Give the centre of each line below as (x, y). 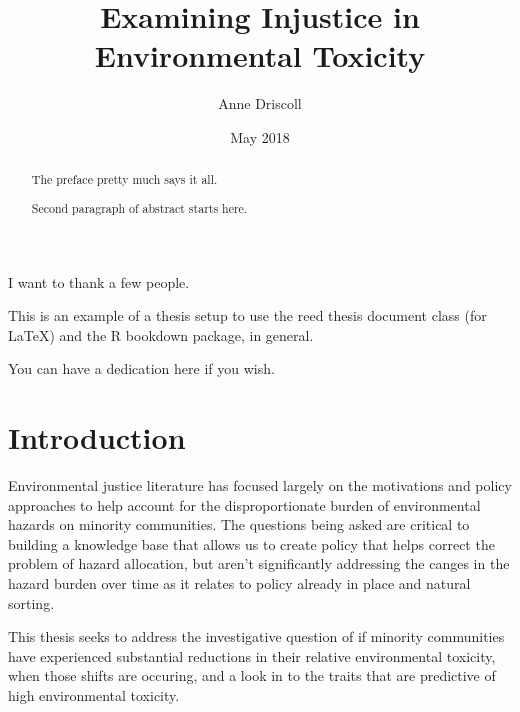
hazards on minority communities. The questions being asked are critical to (239, 524)
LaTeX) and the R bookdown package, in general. (161, 334)
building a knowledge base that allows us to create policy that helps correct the (251, 543)
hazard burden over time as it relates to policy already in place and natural (239, 582)
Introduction (97, 437)
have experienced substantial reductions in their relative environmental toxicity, (252, 655)
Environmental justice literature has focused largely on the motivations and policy (260, 485)
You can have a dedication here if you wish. (141, 368)
